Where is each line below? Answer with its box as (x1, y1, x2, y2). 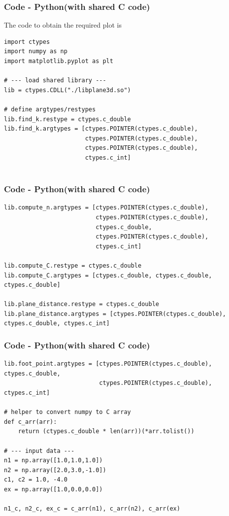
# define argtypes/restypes (4, 105, 96, 113)
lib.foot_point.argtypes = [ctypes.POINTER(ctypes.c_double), (4, 360, 212, 368)
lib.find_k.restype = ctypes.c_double (4, 115, 131, 123)
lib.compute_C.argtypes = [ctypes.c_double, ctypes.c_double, (4, 272, 212, 279)
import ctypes (4, 38, 50, 45)
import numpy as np (4, 48, 67, 55)
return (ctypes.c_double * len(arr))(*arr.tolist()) (18, 428, 195, 435)
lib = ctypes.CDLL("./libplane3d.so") (4, 86, 131, 94)
